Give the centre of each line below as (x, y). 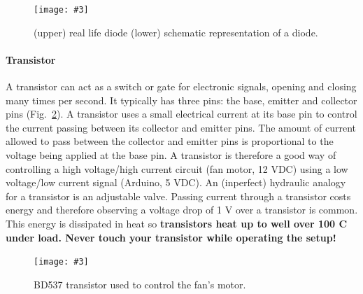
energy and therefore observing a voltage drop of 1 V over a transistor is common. (182, 210)
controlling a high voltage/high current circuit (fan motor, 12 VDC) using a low (177, 168)
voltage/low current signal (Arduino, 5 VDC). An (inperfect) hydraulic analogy (176, 182)
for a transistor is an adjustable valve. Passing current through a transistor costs (178, 196)
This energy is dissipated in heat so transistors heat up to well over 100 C (177, 223)
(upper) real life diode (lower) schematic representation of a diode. (176, 32)
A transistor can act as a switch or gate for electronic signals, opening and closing (181, 86)
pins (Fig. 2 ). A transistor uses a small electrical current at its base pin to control (181, 114)
